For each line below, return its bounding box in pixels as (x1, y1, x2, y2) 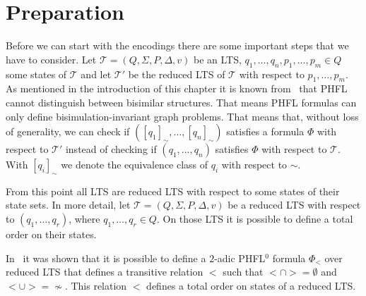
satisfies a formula (226, 124, 305, 139)
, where (69, 211, 100, 226)
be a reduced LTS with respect (228, 197, 361, 212)
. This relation (64, 278, 127, 292)
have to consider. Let (6, 51, 97, 66)
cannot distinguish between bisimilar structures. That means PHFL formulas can (6, 94, 357, 109)
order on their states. (6, 227, 97, 242)
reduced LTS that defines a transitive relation (6, 264, 203, 279)
